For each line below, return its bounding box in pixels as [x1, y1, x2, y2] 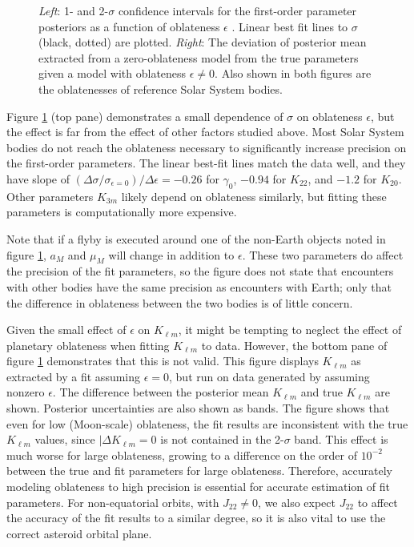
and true [300, 384, 343, 400]
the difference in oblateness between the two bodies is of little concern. [6, 294, 353, 311]
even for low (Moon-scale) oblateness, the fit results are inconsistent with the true [6, 415, 408, 432]
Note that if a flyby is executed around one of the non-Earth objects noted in [6, 230, 386, 247]
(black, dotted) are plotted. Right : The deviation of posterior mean [38, 34, 367, 50]
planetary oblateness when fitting [6, 336, 170, 353]
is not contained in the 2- [160, 431, 284, 448]
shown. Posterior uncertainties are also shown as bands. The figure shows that [6, 400, 390, 416]
